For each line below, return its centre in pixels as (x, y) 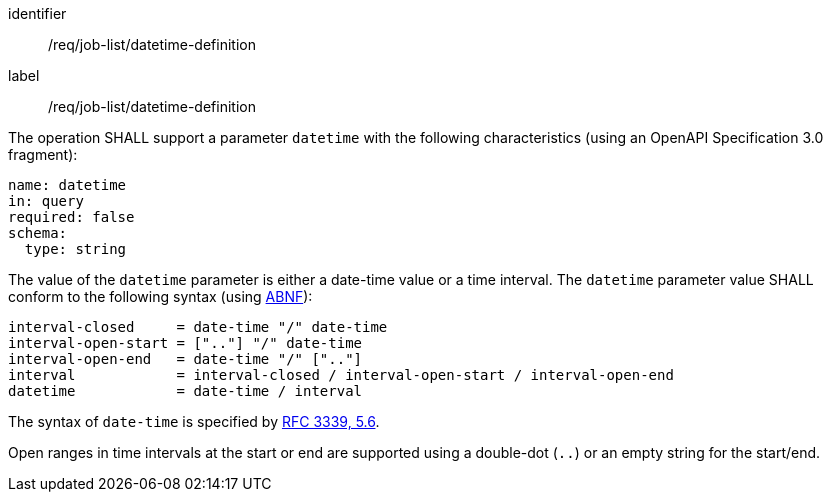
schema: (38, 233)
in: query (46, 201)
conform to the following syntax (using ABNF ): (160, 296)
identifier (37, 13)
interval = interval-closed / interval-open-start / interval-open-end (341, 375)
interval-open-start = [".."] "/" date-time (185, 343)
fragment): (43, 154)
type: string (75, 249)
